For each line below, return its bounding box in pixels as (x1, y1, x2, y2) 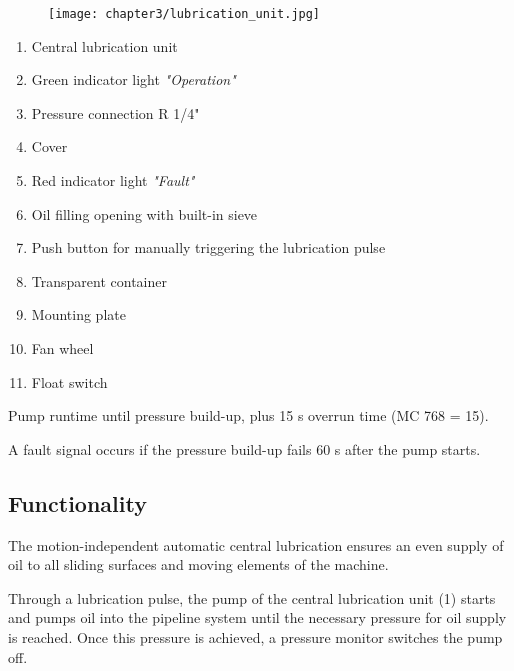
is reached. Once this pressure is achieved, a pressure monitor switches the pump (8, 626, 503, 647)
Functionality (8, 487, 147, 518)
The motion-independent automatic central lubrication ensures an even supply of (8, 534, 504, 555)
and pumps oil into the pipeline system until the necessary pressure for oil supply (8, 607, 507, 628)
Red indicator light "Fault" (31, 170, 195, 191)
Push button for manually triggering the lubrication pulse (31, 237, 386, 258)
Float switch (31, 371, 108, 392)
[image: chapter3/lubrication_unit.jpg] (48, 7, 321, 21)
